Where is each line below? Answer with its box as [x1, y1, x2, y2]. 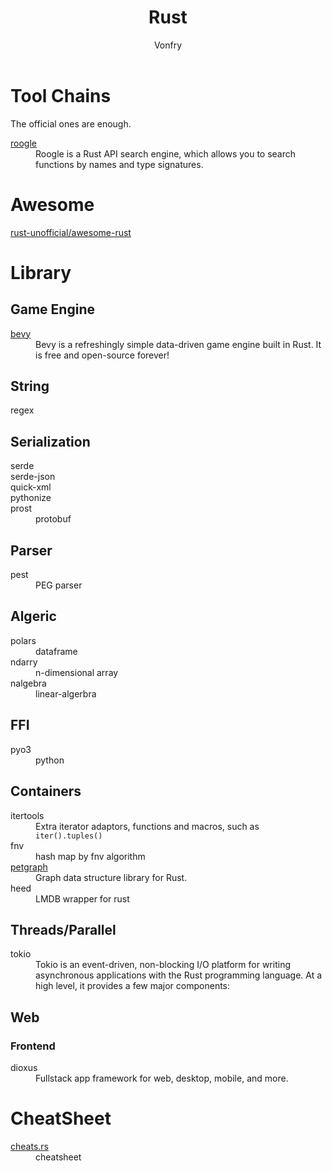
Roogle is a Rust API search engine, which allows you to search [35, 147, 297, 160]
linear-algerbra [35, 687, 97, 700]
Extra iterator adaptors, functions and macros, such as [35, 820, 260, 832]
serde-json [10, 471, 56, 483]
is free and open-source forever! [35, 349, 170, 361]
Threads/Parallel [10, 921, 117, 938]
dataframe [35, 645, 78, 657]
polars [10, 634, 37, 646]
